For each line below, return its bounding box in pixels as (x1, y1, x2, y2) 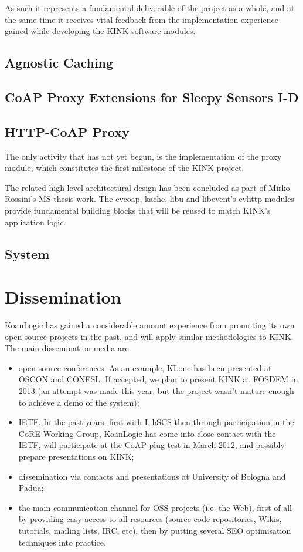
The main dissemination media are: (5, 342, 131, 354)
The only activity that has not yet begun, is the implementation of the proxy (5, 150, 282, 162)
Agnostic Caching (5, 53, 114, 72)
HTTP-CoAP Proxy (5, 122, 130, 140)
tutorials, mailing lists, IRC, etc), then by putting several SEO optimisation (18, 524, 291, 536)
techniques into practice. (18, 536, 106, 548)
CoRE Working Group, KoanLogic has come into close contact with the (18, 427, 276, 439)
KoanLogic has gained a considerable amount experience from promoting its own (5, 319, 295, 331)
